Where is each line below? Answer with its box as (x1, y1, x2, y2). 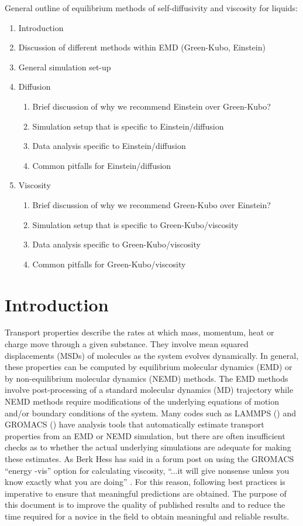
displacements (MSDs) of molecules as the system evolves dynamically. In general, (5, 349, 299, 361)
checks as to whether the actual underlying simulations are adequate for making (5, 441, 291, 453)
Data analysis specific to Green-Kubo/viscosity (32, 238, 201, 250)
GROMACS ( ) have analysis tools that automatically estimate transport (5, 418, 264, 430)
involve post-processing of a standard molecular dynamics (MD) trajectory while (5, 384, 294, 396)
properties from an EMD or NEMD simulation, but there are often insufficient (5, 429, 285, 442)
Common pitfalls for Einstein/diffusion (32, 159, 171, 171)
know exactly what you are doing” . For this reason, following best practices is (5, 476, 285, 488)
